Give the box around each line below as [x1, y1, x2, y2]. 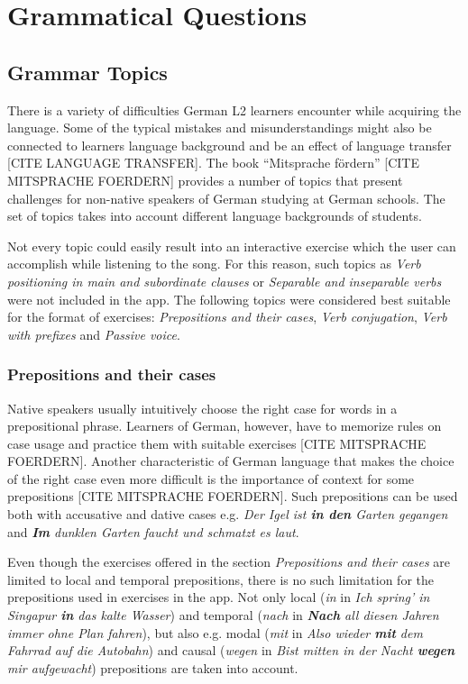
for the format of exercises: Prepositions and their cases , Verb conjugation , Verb [7, 307, 447, 326]
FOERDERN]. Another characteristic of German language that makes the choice [7, 451, 454, 470]
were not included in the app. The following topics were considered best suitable [7, 289, 451, 308]
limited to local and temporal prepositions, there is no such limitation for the [7, 570, 434, 588]
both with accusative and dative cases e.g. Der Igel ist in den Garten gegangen [7, 505, 448, 524]
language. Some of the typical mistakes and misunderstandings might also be [7, 118, 432, 137]
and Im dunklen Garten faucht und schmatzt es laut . [7, 522, 299, 541]
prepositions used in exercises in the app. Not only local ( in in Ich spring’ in [7, 588, 430, 606]
